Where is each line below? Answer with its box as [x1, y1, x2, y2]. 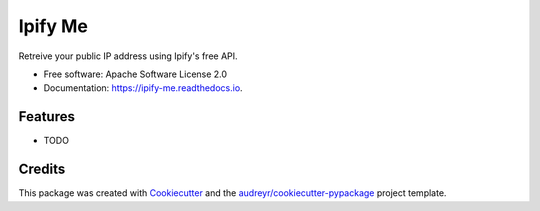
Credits [18, 161, 66, 178]
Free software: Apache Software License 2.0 [43, 68, 228, 80]
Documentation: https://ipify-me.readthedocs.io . [43, 82, 244, 94]
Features [18, 108, 75, 125]
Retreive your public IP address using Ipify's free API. [18, 50, 239, 62]
